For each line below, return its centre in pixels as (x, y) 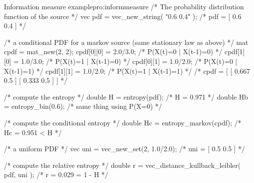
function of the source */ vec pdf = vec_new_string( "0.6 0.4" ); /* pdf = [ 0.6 (123, 16)
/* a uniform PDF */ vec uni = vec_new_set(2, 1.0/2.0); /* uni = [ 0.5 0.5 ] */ (125, 149)
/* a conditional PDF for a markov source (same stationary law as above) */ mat (126, 42)
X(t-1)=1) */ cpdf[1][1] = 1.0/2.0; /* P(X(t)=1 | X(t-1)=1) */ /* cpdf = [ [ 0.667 (127, 71)
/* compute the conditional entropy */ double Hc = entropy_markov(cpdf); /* (123, 122)
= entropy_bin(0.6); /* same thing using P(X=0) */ (83, 106)
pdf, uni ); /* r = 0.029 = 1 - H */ (56, 174)
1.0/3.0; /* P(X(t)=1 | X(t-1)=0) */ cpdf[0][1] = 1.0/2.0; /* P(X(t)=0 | (129, 61)
